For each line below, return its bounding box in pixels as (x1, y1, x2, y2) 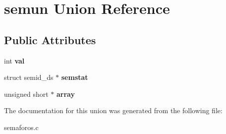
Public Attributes (4, 32, 96, 47)
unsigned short (4, 88, 49, 99)
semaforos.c (4, 122, 39, 132)
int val (4, 55, 25, 66)
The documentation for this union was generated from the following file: (4, 105, 223, 116)
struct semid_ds (4, 72, 54, 82)
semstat (61, 72, 88, 82)
